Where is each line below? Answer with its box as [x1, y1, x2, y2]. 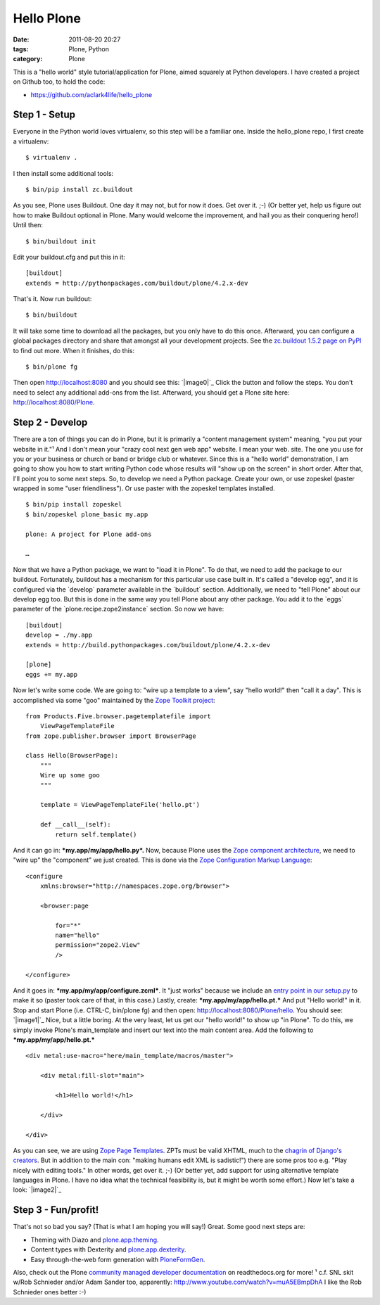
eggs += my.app [25, 670, 78, 678]
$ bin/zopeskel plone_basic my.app [25, 510, 148, 518]
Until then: [13, 221, 44, 229]
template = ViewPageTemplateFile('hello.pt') [39, 801, 201, 809]
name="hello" [55, 931, 100, 939]
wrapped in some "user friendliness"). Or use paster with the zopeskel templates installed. [13, 484, 275, 492]
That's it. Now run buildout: [13, 295, 92, 303]
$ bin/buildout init [25, 237, 96, 246]
